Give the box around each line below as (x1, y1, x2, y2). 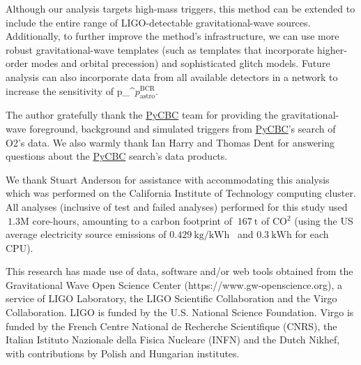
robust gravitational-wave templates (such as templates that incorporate (6, 42, 314, 57)
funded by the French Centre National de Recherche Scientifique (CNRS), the (6, 318, 337, 333)
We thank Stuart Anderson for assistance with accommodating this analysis (6, 172, 330, 186)
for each (295, 227, 329, 241)
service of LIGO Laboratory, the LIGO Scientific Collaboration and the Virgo (6, 291, 337, 306)
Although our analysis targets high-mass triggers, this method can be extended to (6, 1, 355, 15)
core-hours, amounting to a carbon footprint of (32, 213, 233, 228)
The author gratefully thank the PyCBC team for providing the (6, 107, 279, 122)
